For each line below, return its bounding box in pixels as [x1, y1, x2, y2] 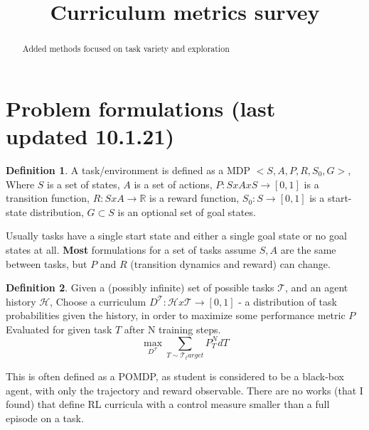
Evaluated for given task [6, 321, 112, 336]
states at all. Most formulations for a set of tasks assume [6, 242, 256, 257]
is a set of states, [47, 176, 120, 191]
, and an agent [285, 280, 348, 295]
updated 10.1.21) [6, 122, 174, 151]
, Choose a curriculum [50, 294, 146, 308]
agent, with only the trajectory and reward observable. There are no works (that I [6, 382, 363, 397]
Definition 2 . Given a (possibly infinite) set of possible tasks [6, 280, 274, 295]
